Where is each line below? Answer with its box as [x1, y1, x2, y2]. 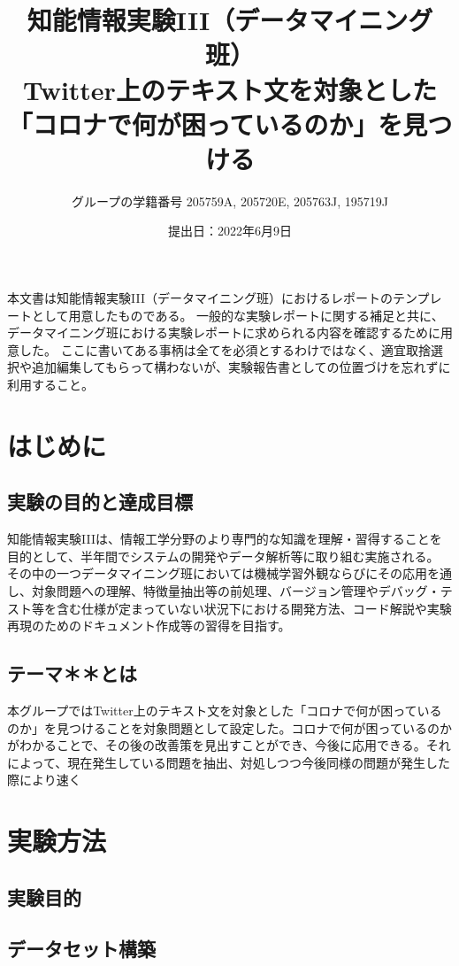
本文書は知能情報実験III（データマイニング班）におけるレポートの [7, 289, 393, 307]
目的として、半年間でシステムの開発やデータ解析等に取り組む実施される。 [7, 546, 440, 565]
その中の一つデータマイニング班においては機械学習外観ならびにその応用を [7, 564, 440, 583]
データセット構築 [7, 935, 156, 962]
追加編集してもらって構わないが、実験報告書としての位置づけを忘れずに [31, 358, 451, 376]
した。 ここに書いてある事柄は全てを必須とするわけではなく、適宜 [19, 340, 407, 359]
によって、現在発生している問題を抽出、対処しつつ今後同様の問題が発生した [7, 753, 450, 771]
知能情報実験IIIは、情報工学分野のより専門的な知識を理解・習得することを [7, 529, 442, 548]
